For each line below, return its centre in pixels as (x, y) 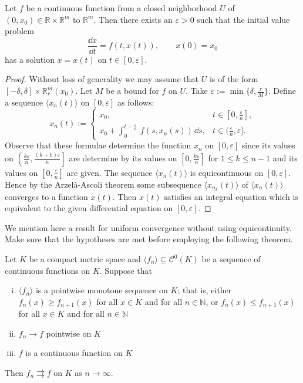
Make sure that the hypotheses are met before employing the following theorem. (149, 239)
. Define (282, 91)
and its (285, 157)
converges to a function (46, 196)
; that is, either (205, 290)
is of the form (234, 79)
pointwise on (69, 333)
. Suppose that (126, 270)
